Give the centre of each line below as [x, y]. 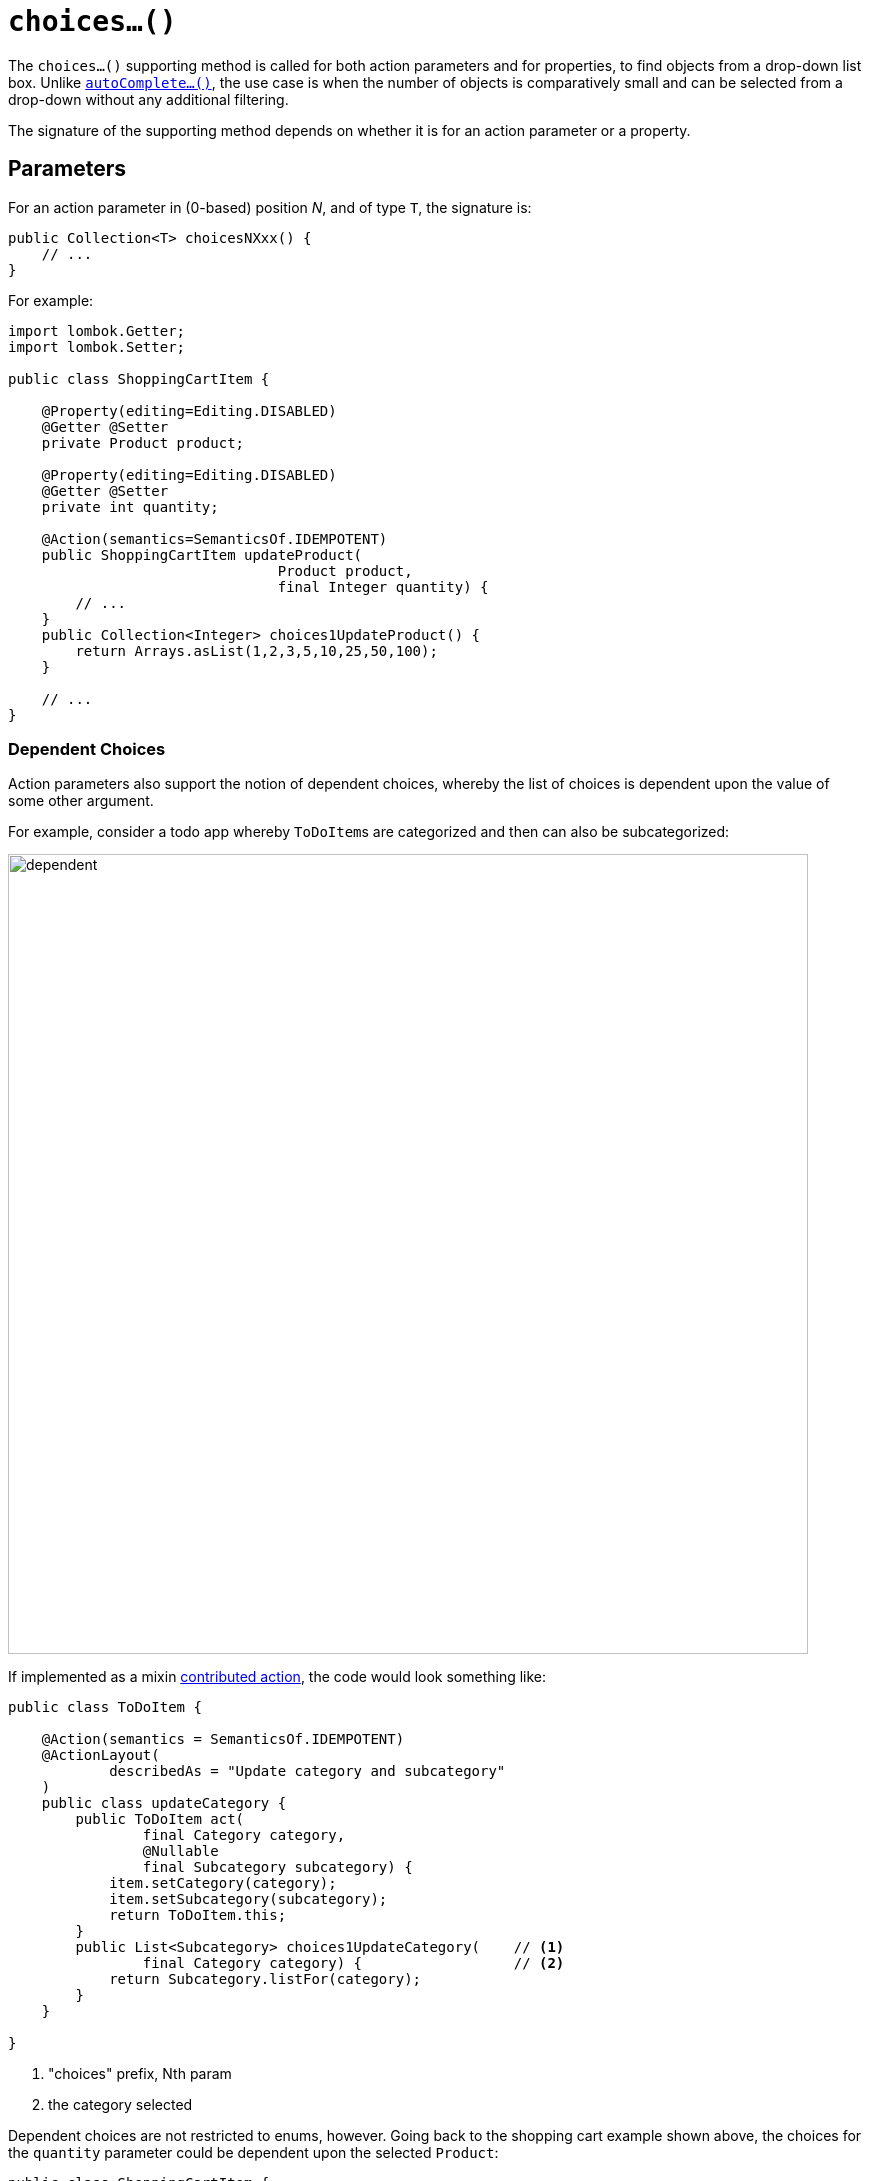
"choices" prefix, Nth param [140, 2074]
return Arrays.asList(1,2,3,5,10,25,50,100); [256, 650]
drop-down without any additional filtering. [148, 99]
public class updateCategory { [164, 1803]
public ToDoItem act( [160, 1819]
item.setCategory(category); [223, 1883]
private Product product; [143, 442]
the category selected [120, 2105]
